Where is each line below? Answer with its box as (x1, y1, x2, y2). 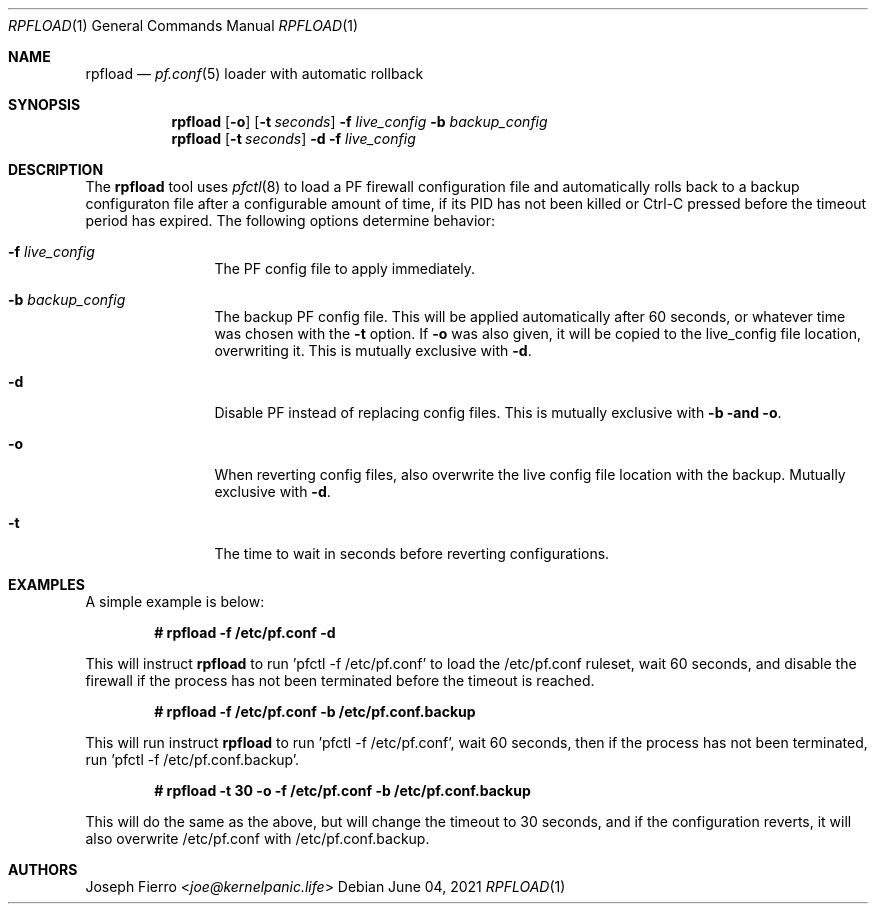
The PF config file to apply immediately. (214, 260, 476, 277)
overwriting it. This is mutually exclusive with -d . (214, 342, 532, 359)
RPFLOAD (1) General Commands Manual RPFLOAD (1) (8, 17, 359, 34)
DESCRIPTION (8, 161, 104, 178)
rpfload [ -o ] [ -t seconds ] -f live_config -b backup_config (171, 113, 548, 130)
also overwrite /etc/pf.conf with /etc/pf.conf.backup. (85, 830, 430, 847)
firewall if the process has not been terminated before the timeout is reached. (85, 672, 595, 689)
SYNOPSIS (8, 96, 81, 113)
